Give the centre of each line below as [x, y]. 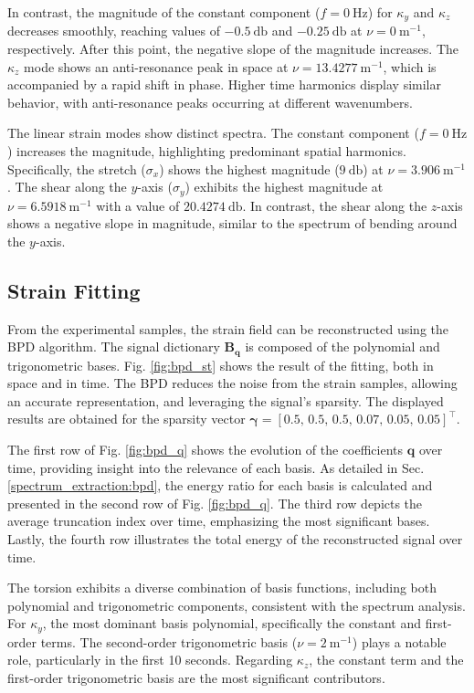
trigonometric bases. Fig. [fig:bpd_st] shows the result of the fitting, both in [221, 365]
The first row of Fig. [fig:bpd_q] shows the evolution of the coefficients [205, 450]
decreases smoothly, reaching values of [114, 31]
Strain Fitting [74, 290]
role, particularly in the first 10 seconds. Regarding [150, 660]
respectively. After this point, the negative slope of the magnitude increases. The [233, 49]
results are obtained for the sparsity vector [126, 419]
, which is [410, 66]
